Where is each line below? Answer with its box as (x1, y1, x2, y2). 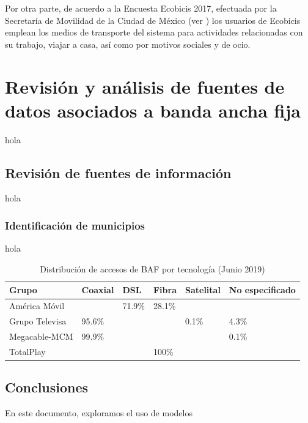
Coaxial (81, 283, 114, 296)
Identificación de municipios (5, 218, 145, 233)
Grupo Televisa (9, 315, 67, 328)
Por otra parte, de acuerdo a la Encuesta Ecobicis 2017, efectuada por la (5, 2, 277, 14)
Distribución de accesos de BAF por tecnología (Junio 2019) (40, 262, 265, 275)
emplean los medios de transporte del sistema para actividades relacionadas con (5, 26, 303, 39)
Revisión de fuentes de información (5, 163, 232, 182)
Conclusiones (5, 378, 89, 397)
